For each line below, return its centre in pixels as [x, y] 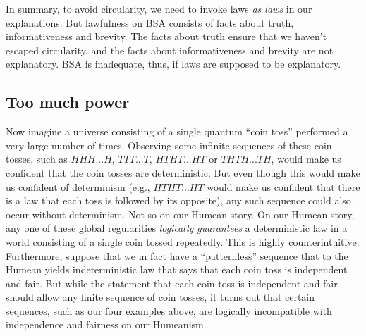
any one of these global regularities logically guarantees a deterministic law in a [177, 228]
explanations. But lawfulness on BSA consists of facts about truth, [150, 22]
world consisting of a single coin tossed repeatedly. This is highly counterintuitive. [183, 241]
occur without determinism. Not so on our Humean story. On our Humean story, [180, 214]
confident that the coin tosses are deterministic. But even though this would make [183, 172]
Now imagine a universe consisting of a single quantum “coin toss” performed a [177, 131]
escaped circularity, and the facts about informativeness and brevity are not [170, 50]
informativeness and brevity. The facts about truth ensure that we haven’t [166, 36]
